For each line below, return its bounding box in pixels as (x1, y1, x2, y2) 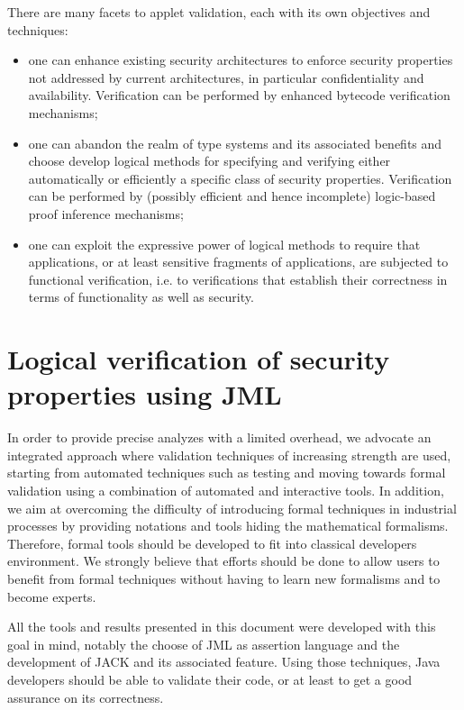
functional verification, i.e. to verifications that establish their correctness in (28, 269, 448, 288)
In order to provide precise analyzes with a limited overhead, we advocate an (7, 428, 432, 447)
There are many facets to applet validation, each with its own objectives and (7, 3, 431, 21)
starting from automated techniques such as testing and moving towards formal (7, 463, 446, 482)
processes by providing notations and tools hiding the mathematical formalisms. (7, 516, 449, 535)
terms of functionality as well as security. (28, 287, 254, 306)
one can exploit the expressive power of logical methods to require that (28, 234, 421, 253)
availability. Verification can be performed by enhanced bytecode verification (28, 86, 450, 105)
